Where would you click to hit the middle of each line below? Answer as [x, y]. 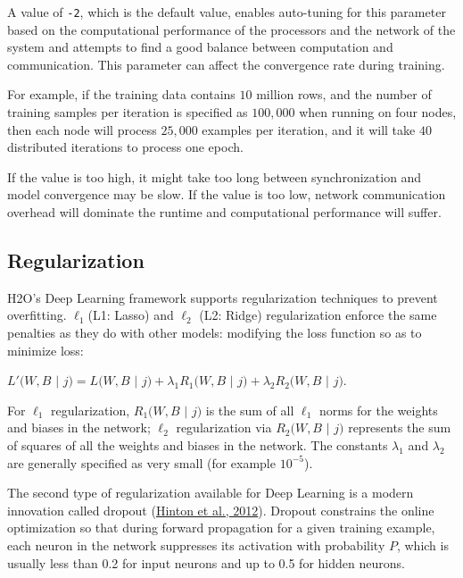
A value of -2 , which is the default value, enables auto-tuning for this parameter [227, 12]
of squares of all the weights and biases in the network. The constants [198, 444]
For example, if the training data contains [121, 94]
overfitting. [37, 315]
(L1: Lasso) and [131, 315]
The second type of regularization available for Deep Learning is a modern [211, 493]
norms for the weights [378, 410]
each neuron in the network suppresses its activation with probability [196, 544]
